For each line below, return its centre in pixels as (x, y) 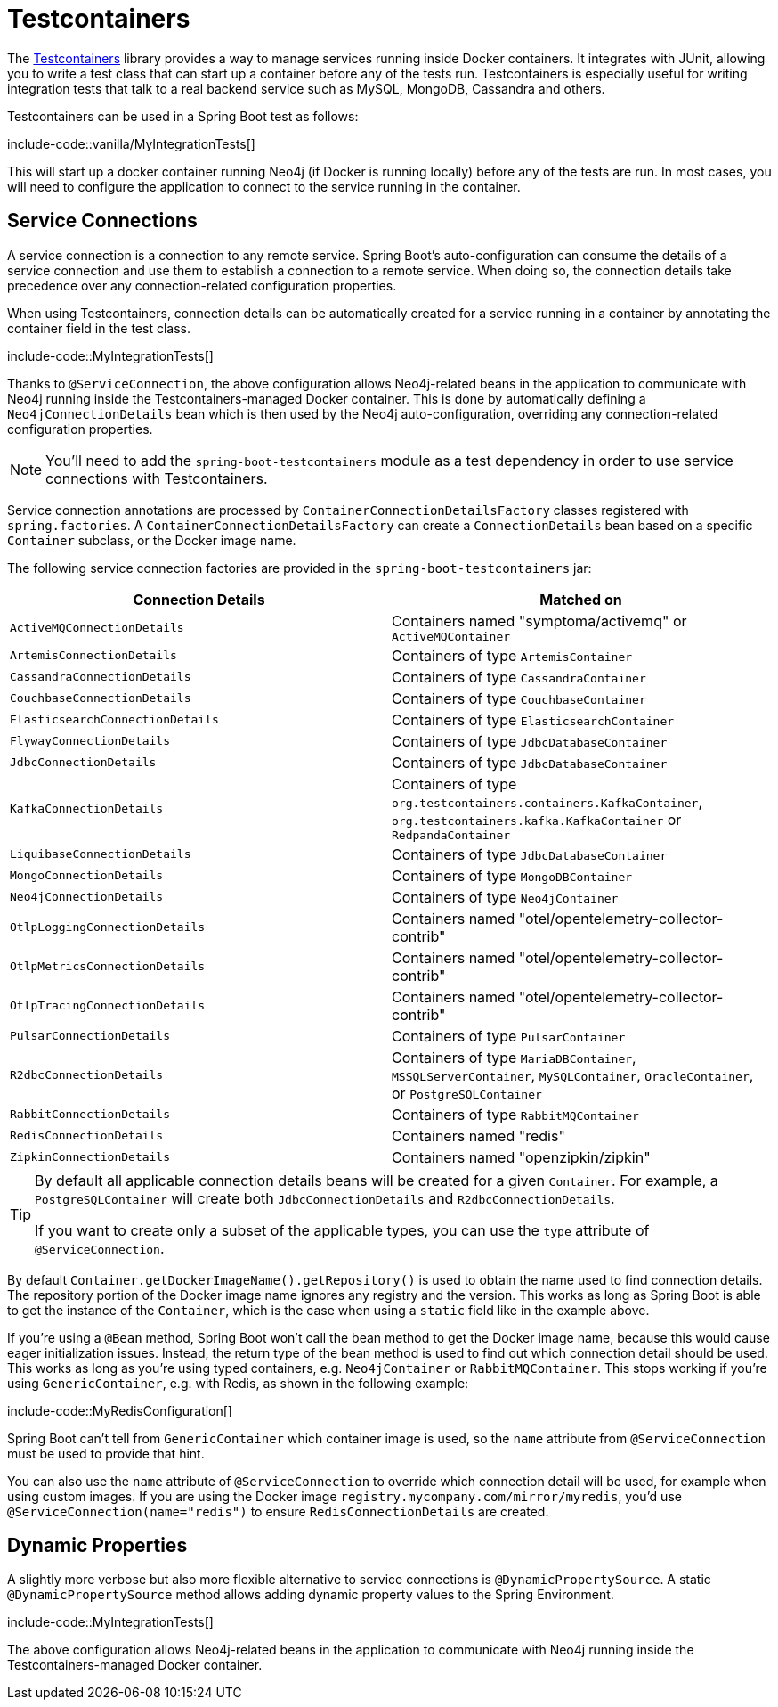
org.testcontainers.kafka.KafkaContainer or (537, 819)
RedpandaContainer (451, 835)
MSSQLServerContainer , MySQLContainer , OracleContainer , (573, 1075)
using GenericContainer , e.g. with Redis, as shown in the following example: (238, 1383)
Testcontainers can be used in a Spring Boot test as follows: (183, 116)
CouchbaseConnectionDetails (101, 698)
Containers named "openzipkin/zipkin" (521, 1157)
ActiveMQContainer (451, 636)
